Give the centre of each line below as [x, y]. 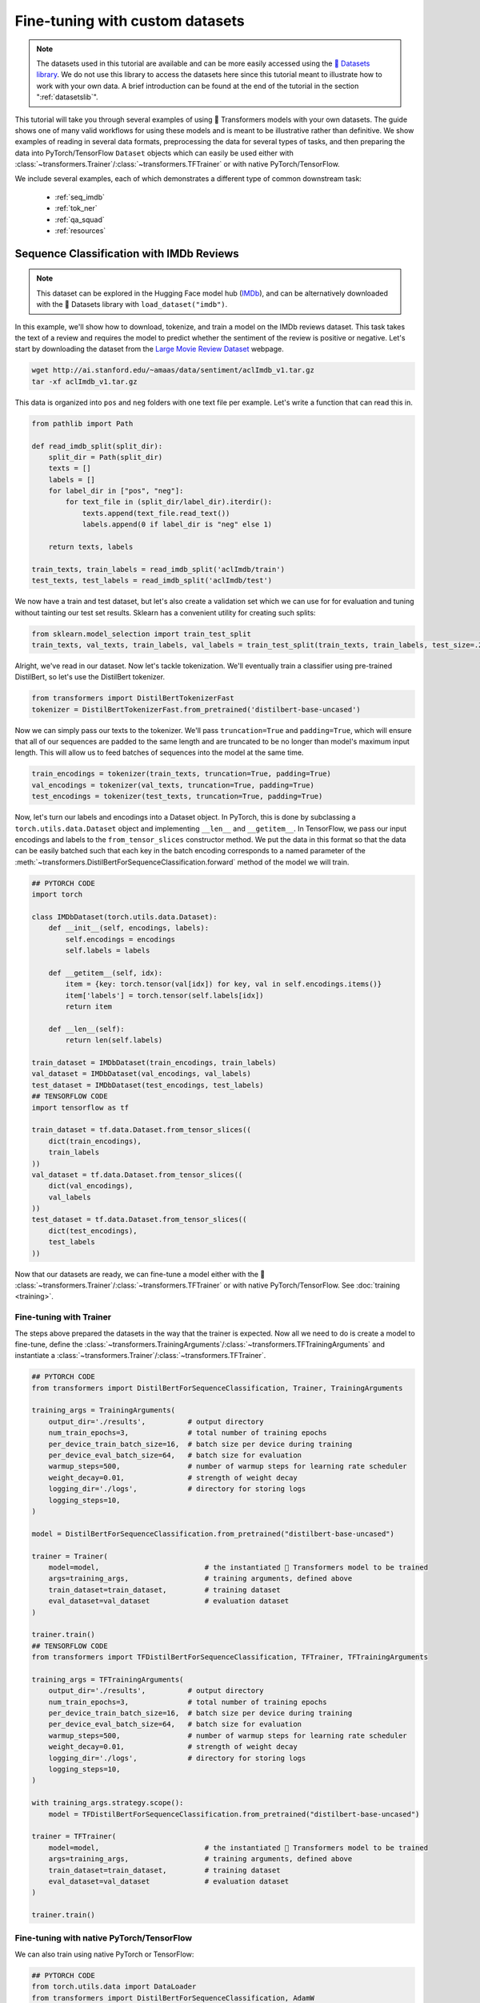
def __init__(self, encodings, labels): [129, 928]
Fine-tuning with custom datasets [130, 21]
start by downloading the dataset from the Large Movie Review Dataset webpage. [149, 349]
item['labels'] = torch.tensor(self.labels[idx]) [164, 995]
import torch [57, 895]
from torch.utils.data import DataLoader [114, 1987]
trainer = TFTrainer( [74, 1836]
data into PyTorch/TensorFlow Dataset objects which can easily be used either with [154, 153]
